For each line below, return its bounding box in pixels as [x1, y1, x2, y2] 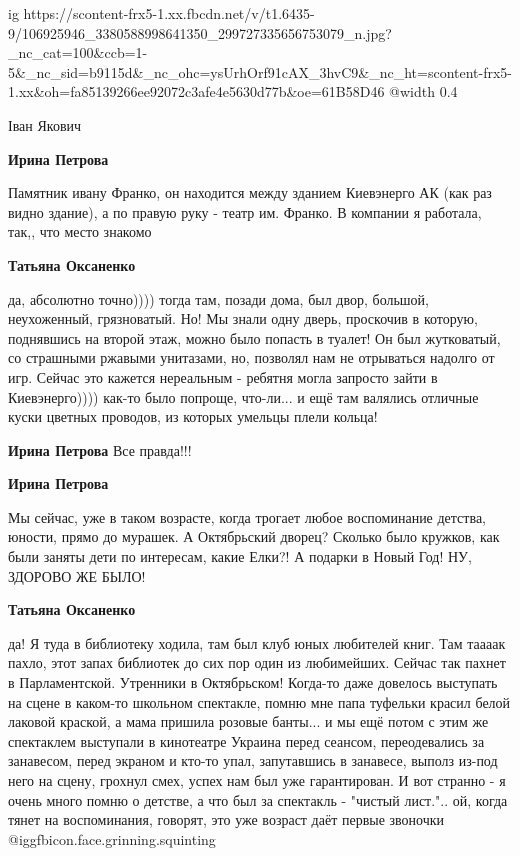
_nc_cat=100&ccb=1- [8, 42, 148, 63]
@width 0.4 [389, 81, 458, 102]
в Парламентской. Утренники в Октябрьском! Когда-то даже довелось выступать [8, 672, 498, 693]
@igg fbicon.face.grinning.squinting [8, 828, 216, 849]
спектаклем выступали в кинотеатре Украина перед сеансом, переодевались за [8, 730, 485, 751]
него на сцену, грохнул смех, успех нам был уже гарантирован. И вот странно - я [8, 770, 506, 790]
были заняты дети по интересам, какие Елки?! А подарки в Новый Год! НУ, [8, 546, 472, 567]
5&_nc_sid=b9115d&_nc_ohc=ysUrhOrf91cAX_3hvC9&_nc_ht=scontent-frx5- [8, 61, 513, 82]
